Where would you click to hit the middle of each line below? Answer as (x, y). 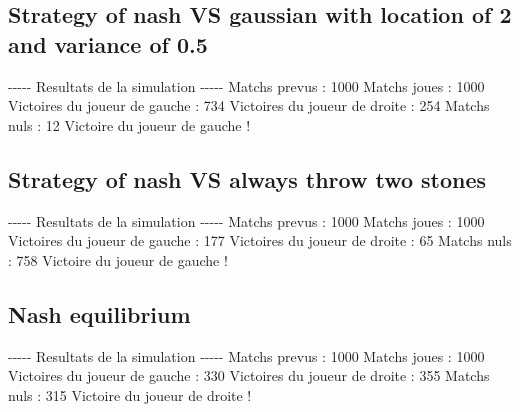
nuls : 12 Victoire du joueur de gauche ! (129, 124)
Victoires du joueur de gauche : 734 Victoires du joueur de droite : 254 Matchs (249, 105)
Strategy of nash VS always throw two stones (247, 178)
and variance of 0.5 (108, 43)
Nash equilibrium (99, 313)
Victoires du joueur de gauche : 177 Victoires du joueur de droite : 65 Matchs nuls (260, 240)
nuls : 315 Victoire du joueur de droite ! (130, 394)
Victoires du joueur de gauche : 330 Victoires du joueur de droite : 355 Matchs (249, 375)
